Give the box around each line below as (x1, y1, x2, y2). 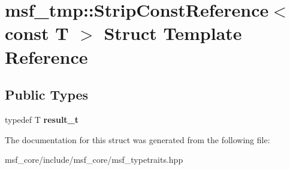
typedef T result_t (5, 113, 79, 125)
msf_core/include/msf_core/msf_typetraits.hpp (5, 153, 183, 166)
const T (5, 21, 69, 45)
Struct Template (104, 21, 242, 45)
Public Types (5, 85, 89, 104)
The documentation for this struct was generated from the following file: (5, 133, 270, 146)
